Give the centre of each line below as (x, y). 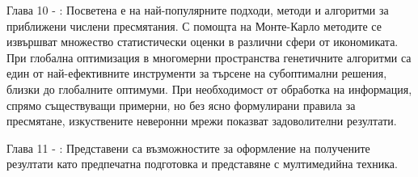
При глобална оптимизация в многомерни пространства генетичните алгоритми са (209, 57)
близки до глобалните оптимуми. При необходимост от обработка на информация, (209, 88)
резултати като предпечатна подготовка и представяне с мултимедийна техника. (202, 164)
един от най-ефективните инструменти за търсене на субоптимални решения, (197, 73)
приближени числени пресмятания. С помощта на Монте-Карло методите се (194, 25)
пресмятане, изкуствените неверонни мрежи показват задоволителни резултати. (202, 121)
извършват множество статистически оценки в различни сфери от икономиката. (203, 42)
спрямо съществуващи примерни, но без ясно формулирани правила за (181, 105)
